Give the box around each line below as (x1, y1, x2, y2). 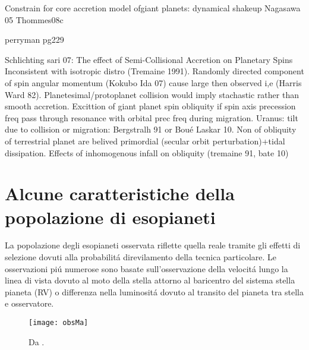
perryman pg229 (5, 33, 64, 46)
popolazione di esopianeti (5, 204, 216, 229)
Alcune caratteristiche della (5, 181, 235, 206)
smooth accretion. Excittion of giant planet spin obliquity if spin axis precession (5, 100, 296, 112)
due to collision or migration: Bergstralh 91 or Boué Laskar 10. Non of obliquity (5, 123, 297, 135)
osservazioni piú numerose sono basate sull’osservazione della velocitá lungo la (5, 262, 288, 275)
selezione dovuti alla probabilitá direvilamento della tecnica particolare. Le (5, 251, 277, 263)
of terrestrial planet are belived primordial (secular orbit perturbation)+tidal (5, 134, 285, 147)
